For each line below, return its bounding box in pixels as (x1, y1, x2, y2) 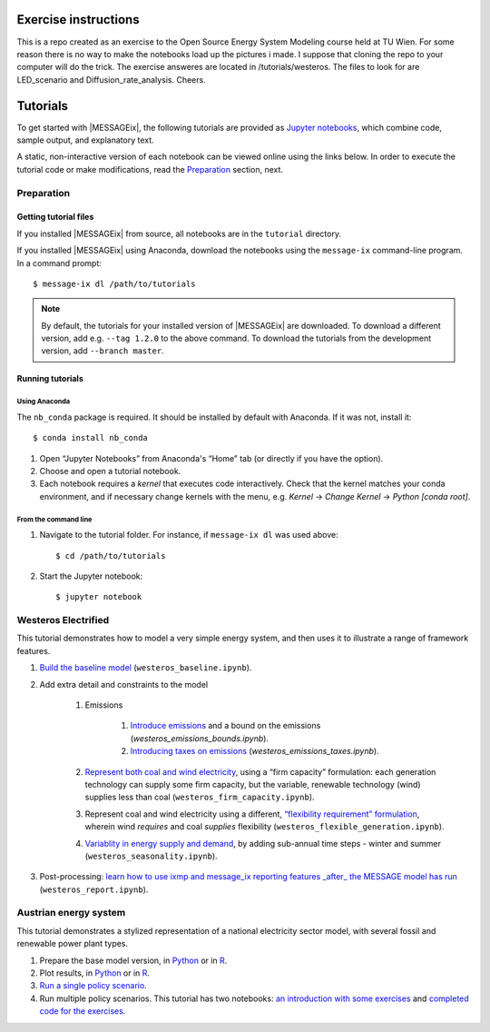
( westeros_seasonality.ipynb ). (84, 850, 218, 861)
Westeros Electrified (16, 614, 110, 627)
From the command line (16, 514, 93, 524)
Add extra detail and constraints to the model (39, 679, 209, 690)
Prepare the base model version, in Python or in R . (39, 955, 228, 966)
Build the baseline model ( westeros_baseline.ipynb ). (39, 662, 252, 673)
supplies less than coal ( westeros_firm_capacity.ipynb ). (84, 791, 315, 803)
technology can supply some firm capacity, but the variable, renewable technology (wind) (84, 779, 421, 789)
